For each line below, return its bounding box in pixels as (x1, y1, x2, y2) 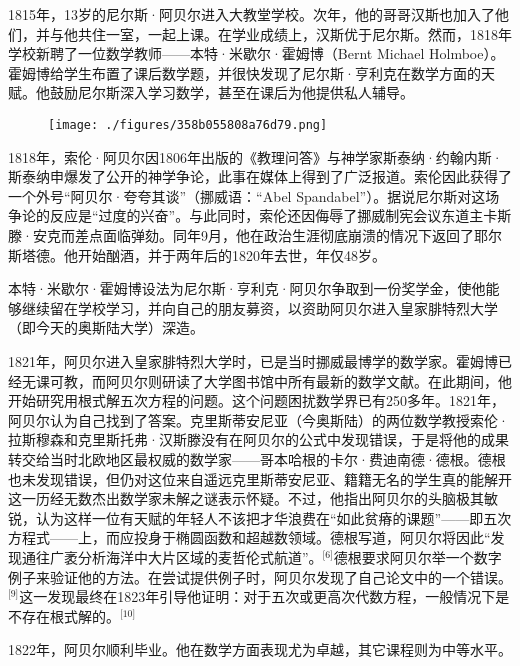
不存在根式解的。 (8, 605, 120, 626)
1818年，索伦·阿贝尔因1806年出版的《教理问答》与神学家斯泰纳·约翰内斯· (8, 146, 503, 167)
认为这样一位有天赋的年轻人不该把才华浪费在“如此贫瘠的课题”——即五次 (35, 507, 512, 528)
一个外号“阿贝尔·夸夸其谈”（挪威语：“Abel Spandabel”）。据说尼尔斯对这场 (8, 185, 500, 206)
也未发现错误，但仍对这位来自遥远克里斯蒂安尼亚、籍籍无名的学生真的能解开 (8, 468, 512, 489)
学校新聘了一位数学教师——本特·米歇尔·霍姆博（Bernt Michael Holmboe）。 (8, 43, 505, 64)
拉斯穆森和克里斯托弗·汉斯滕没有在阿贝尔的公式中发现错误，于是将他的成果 (8, 429, 509, 450)
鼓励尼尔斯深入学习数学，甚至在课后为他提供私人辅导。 (49, 82, 414, 103)
